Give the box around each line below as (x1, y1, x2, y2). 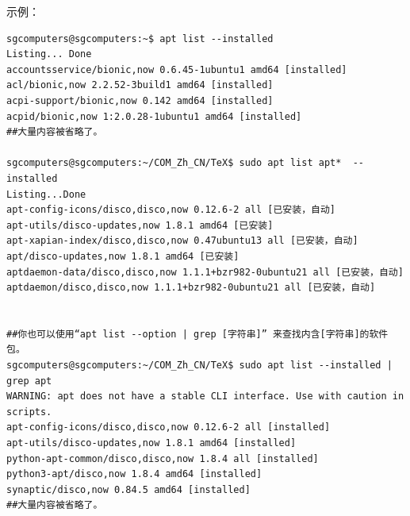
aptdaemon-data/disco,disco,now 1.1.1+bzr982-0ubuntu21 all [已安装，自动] (6, 266, 404, 278)
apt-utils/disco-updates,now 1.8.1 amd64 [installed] (6, 437, 297, 449)
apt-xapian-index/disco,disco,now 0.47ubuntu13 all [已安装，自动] (6, 235, 358, 247)
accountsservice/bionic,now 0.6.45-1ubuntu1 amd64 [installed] (6, 64, 347, 75)
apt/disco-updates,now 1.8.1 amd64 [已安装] (6, 250, 239, 262)
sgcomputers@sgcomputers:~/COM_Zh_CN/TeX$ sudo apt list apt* (6, 157, 342, 169)
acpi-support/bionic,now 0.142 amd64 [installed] (6, 94, 274, 106)
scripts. (6, 406, 52, 418)
